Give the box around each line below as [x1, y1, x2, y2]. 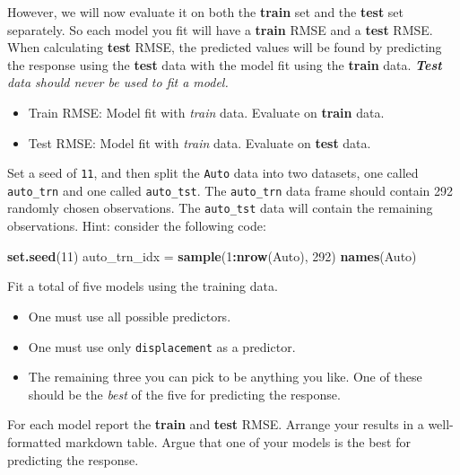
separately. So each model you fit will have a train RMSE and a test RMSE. [7, 20, 433, 39]
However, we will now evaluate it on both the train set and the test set [7, 3, 404, 21]
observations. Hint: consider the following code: [7, 216, 266, 235]
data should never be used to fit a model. [7, 73, 229, 92]
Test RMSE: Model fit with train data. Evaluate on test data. [28, 133, 371, 152]
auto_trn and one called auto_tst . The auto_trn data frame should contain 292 [7, 180, 454, 199]
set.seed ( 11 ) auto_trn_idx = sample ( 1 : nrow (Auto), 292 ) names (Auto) [7, 246, 417, 265]
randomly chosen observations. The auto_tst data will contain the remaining [7, 198, 433, 217]
